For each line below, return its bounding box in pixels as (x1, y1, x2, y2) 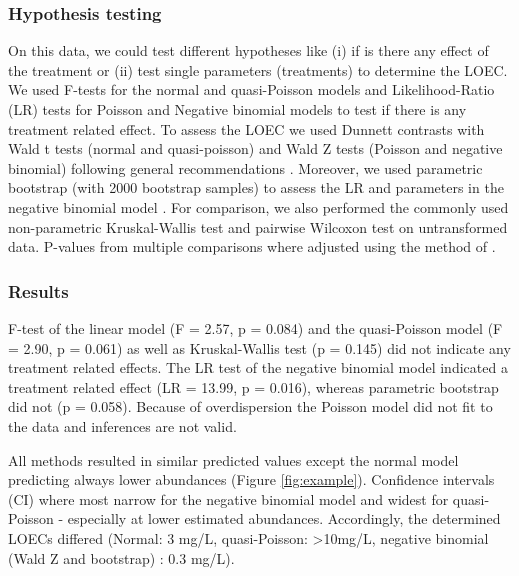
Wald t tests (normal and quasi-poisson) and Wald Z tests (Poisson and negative (8, 138, 503, 159)
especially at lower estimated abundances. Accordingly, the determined (67, 508, 501, 529)
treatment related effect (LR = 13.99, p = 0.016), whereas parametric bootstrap (8, 376, 499, 397)
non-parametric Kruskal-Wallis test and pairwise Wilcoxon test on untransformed (8, 216, 508, 237)
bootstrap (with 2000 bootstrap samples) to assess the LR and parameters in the (8, 177, 504, 198)
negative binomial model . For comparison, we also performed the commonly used (8, 196, 509, 217)
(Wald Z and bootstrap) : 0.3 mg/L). (8, 547, 235, 568)
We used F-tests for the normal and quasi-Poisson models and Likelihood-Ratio (8, 79, 495, 100)
